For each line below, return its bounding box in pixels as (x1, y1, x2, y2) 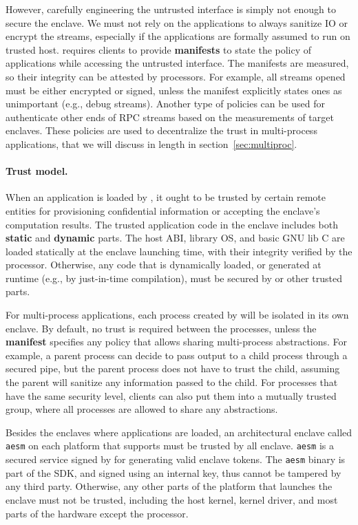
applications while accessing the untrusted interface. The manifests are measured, (6, 56, 349, 70)
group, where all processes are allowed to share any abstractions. (6, 402, 278, 416)
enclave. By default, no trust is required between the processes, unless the (6, 321, 317, 335)
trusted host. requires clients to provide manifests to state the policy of (6, 42, 312, 56)
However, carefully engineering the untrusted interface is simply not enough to (6, 2, 336, 16)
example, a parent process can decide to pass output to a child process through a (6, 347, 348, 362)
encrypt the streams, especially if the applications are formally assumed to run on (6, 29, 350, 43)
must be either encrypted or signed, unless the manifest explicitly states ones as (6, 83, 342, 97)
